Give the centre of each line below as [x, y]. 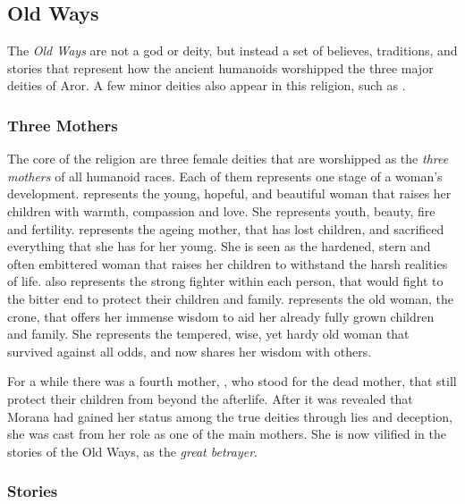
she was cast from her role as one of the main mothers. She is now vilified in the [227, 434]
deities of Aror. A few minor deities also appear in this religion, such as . [207, 85]
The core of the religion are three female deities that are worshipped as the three [228, 159]
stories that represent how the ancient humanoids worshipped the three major [220, 67]
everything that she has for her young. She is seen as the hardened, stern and [219, 246]
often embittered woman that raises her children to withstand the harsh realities [228, 263]
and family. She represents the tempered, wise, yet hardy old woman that [208, 334]
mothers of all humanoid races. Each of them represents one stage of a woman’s [225, 176]
